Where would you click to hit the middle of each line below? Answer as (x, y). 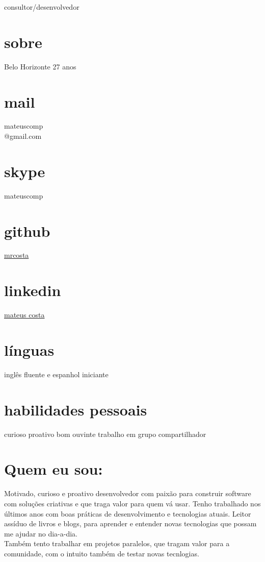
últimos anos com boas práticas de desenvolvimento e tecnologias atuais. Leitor (128, 513)
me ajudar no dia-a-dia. (41, 533)
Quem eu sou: (54, 469)
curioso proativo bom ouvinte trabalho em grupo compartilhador (105, 434)
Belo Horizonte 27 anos (40, 66)
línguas (29, 349)
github (27, 230)
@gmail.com (23, 136)
